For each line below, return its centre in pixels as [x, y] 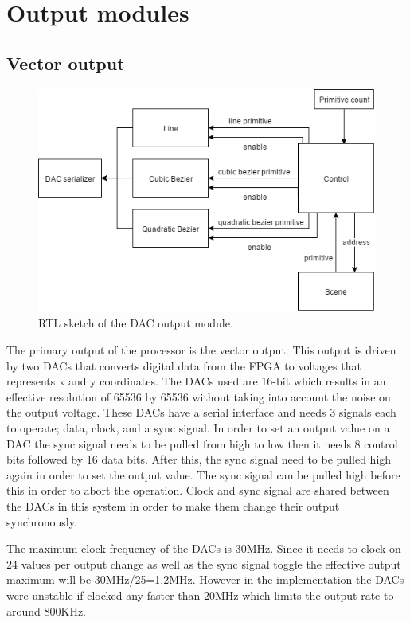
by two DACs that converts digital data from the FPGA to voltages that [184, 365]
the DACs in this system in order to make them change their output [173, 506]
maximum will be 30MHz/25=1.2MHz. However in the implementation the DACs [205, 579]
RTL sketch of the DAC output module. [136, 323]
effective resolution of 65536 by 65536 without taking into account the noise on [199, 396]
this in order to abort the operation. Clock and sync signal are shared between [198, 490]
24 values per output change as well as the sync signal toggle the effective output [204, 563]
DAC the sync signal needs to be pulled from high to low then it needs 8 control [202, 443]
